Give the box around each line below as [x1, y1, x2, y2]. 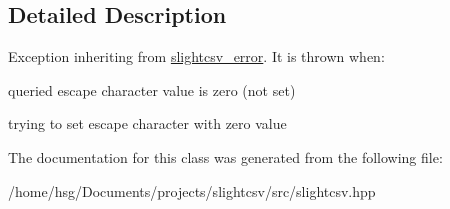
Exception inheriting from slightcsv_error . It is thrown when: [8, 46, 385, 67]
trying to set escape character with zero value [8, 113, 287, 134]
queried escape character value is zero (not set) [8, 79, 296, 100]
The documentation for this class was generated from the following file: [8, 146, 443, 167]
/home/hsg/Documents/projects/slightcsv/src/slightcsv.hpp [8, 180, 376, 201]
